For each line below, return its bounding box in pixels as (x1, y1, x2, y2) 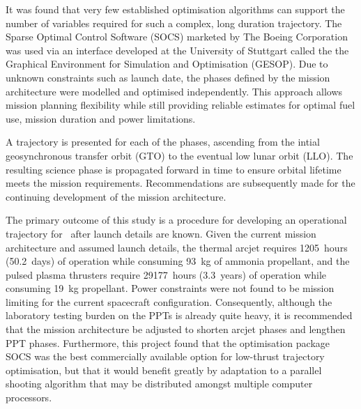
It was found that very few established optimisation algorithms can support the (6, 2, 345, 16)
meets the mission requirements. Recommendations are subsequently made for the (6, 176, 355, 190)
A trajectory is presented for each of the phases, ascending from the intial (6, 134, 320, 149)
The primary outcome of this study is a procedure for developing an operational (6, 213, 347, 227)
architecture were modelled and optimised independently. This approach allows (6, 84, 343, 98)
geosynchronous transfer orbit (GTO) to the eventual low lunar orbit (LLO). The (6, 148, 353, 162)
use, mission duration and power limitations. (6, 111, 196, 125)
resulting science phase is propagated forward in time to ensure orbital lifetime (6, 162, 341, 176)
